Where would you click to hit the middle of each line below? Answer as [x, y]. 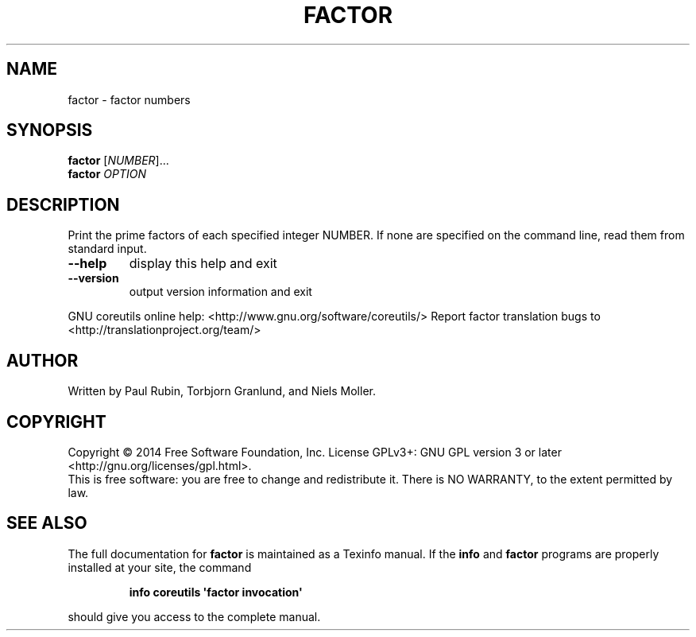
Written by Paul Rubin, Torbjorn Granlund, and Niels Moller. [222, 391]
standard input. [107, 249]
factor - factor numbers [129, 99]
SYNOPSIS [50, 130]
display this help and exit [203, 264]
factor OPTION [107, 174]
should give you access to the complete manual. [194, 616]
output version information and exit [220, 292]
